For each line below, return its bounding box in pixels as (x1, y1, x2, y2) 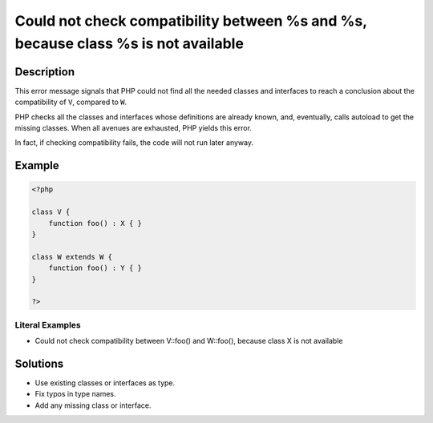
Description (14, 65, 75, 79)
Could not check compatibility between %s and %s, (14, 12, 367, 30)
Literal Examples (14, 319, 81, 330)
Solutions (14, 357, 64, 370)
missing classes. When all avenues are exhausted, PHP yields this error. (14, 123, 253, 133)
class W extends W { (31, 252, 112, 261)
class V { (31, 207, 71, 216)
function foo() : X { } (48, 219, 142, 228)
